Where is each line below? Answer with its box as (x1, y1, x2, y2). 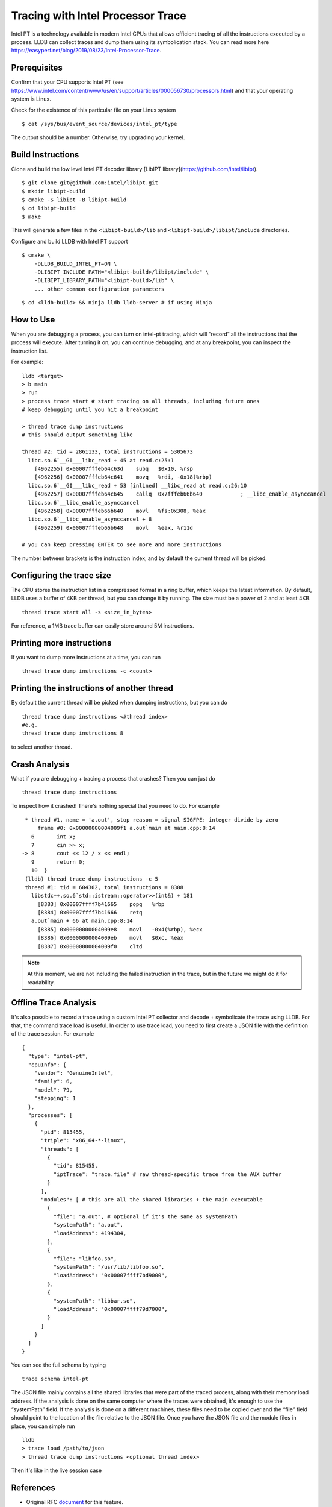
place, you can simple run (11, 1423, 75, 1430)
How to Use (11, 314, 55, 325)
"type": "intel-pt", (28, 1052, 89, 1060)
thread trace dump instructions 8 (22, 730, 123, 737)
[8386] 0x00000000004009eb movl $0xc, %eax (37, 934, 183, 942)
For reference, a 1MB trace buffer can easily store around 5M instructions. (11, 621, 194, 629)
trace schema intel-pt (22, 1375, 89, 1382)
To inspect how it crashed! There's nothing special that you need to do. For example (11, 802, 220, 810)
